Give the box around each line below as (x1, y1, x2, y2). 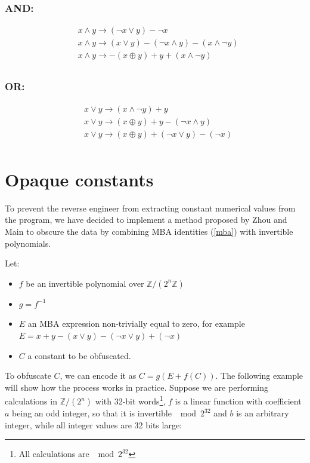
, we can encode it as (60, 369, 137, 382)
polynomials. (5, 237, 51, 249)
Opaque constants (5, 167, 154, 191)
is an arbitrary (236, 407, 289, 419)
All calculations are (18, 447, 89, 460)
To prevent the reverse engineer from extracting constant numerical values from (5, 201, 296, 214)
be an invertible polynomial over (26, 277, 144, 289)
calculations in (5, 395, 57, 407)
